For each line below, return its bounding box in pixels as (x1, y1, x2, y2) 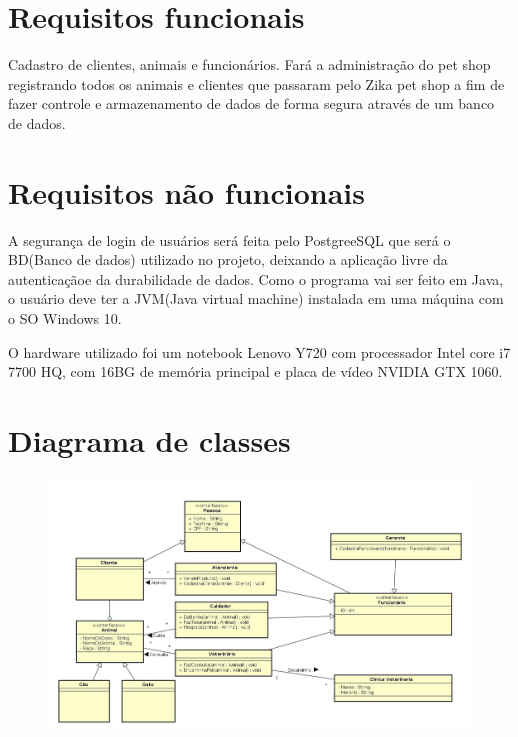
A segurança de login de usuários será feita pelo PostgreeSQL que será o (8, 229, 451, 250)
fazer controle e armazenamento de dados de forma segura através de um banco (8, 93, 495, 114)
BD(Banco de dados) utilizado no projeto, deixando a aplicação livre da (8, 249, 448, 270)
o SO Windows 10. (8, 308, 122, 328)
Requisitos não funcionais (8, 171, 365, 212)
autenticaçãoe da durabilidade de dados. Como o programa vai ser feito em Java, (8, 268, 504, 289)
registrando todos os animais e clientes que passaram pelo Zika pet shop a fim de (8, 73, 505, 94)
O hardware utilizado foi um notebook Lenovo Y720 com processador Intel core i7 (8, 341, 511, 362)
